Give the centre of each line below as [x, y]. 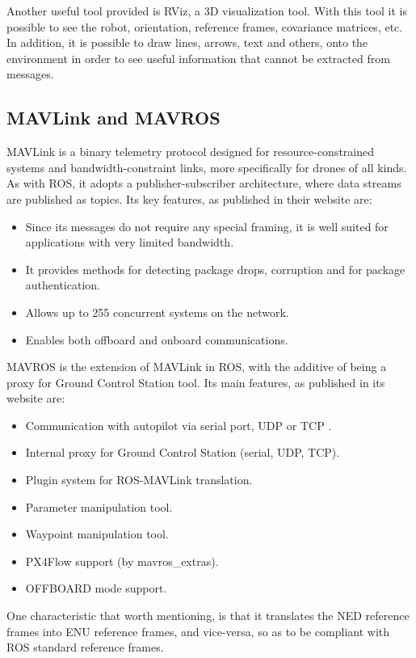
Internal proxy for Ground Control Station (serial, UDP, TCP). [183, 452]
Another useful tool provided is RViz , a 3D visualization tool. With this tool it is [207, 11]
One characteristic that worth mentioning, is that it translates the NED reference [208, 616]
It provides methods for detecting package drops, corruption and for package [215, 269]
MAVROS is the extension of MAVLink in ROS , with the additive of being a [197, 367]
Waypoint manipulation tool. [97, 534]
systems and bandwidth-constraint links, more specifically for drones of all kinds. [207, 167]
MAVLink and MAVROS [113, 118]
